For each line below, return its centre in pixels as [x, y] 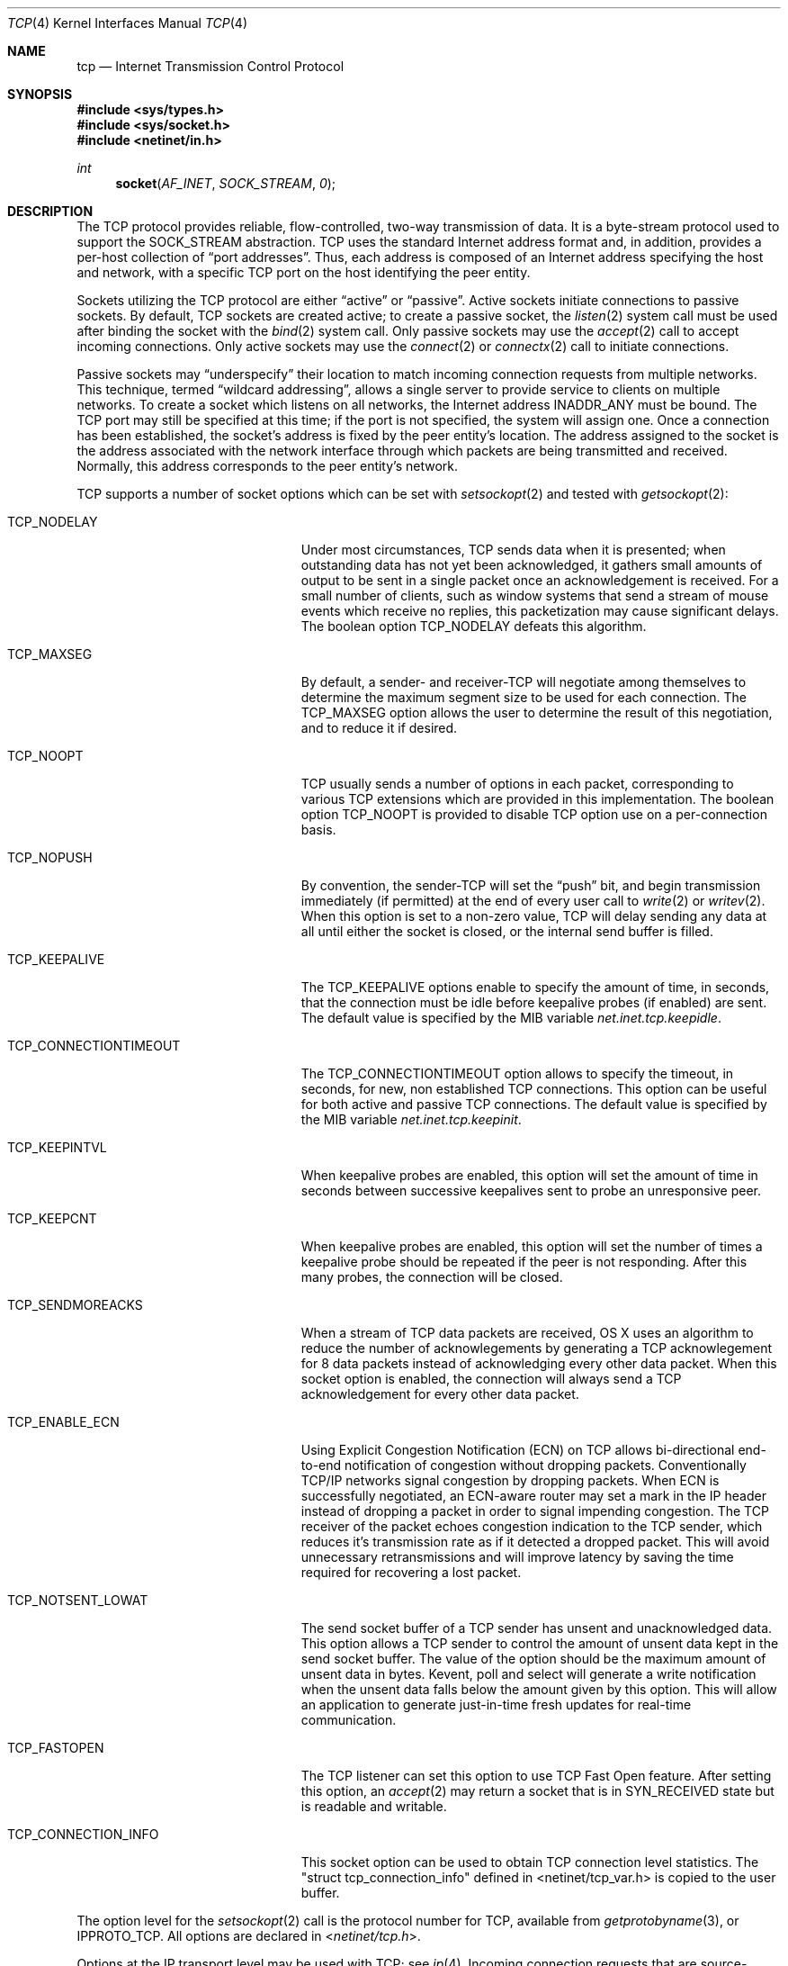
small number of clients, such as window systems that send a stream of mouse [535, 595]
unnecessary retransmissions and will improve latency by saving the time [517, 1557]
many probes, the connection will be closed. [432, 1277]
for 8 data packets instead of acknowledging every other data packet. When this [539, 1363]
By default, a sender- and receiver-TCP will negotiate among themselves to [524, 682]
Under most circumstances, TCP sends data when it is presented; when [513, 550]
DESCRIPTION [50, 211]
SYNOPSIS [40, 94]
